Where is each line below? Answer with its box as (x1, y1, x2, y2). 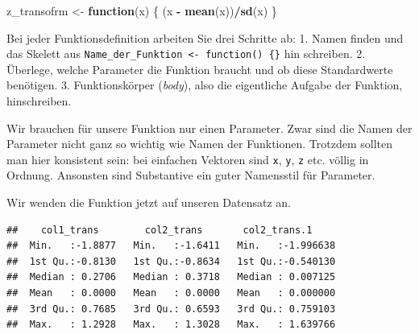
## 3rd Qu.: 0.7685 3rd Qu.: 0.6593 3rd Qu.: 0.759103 (6, 303, 336, 315)
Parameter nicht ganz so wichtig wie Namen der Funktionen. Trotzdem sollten (6, 135, 393, 152)
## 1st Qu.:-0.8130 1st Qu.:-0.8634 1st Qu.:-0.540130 (6, 255, 336, 267)
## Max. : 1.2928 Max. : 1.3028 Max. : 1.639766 (6, 319, 336, 331)
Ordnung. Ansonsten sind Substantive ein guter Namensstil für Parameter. (6, 167, 375, 183)
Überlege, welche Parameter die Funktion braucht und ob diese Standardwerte (6, 60, 393, 77)
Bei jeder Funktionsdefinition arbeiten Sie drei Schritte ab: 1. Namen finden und (6, 29, 404, 46)
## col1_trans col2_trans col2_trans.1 (6, 224, 313, 236)
